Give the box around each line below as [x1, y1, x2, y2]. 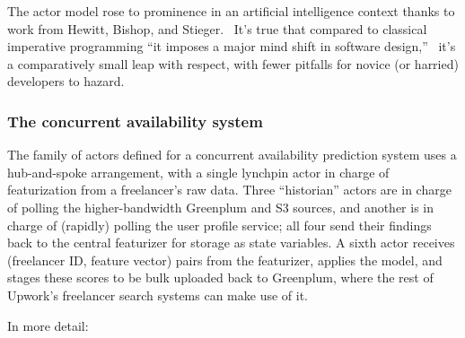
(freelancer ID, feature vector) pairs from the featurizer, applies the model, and [7, 250, 443, 269]
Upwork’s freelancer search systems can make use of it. [7, 285, 308, 304]
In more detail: [7, 316, 89, 334]
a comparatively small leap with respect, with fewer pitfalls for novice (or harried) [7, 54, 459, 73]
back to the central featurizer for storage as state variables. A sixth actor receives [7, 233, 455, 252]
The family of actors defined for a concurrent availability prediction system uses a [7, 145, 457, 164]
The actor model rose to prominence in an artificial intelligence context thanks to [7, 2, 455, 20]
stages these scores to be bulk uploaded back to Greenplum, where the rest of [7, 268, 434, 287]
